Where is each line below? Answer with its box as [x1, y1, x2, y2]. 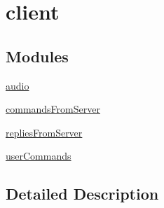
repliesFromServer [6, 125, 83, 139]
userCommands [6, 148, 71, 163]
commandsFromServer [6, 102, 100, 116]
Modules [6, 45, 69, 67]
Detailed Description [6, 183, 159, 204]
